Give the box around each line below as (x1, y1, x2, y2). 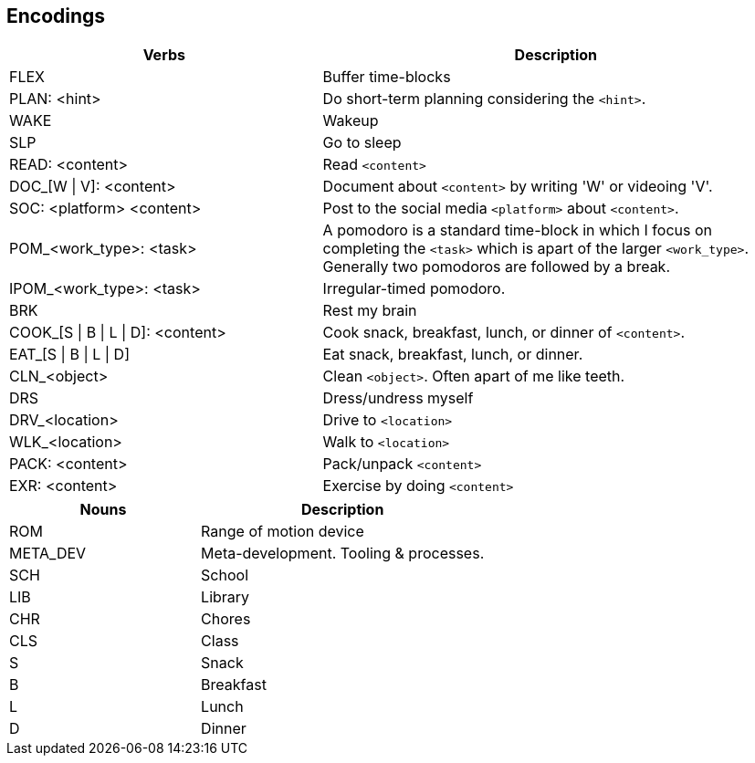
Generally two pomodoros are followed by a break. (322, 257, 670, 277)
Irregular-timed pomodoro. (322, 279, 506, 298)
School (201, 566, 249, 585)
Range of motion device (201, 522, 364, 541)
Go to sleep (322, 133, 402, 152)
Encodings (6, 5, 106, 27)
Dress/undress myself (322, 389, 474, 408)
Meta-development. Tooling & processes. (201, 544, 485, 563)
